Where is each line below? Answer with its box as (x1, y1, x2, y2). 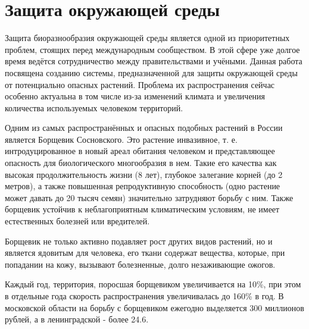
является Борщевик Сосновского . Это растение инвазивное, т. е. (5, 133, 238, 145)
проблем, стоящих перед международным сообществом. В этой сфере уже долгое (5, 43, 300, 55)
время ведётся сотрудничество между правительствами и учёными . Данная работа (5, 55, 302, 67)
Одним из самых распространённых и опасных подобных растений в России (5, 121, 283, 134)
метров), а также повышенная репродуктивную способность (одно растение (5, 180, 280, 192)
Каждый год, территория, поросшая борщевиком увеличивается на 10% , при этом (5, 278, 301, 290)
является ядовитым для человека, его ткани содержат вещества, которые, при (5, 246, 285, 259)
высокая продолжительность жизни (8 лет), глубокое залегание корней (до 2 (5, 168, 283, 180)
